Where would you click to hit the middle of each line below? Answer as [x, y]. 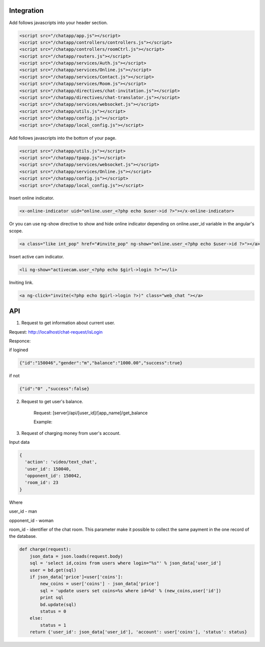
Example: [43, 422]
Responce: [20, 341]
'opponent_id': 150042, [53, 476]
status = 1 [53, 625]
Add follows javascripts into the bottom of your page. [63, 138]
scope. [16, 231]
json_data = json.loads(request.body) [76, 556]
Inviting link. [21, 282]
